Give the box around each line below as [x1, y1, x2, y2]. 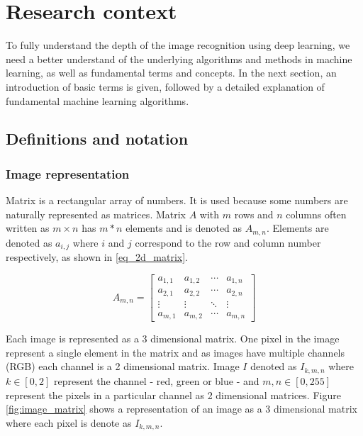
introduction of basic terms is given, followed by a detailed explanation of [6, 79, 325, 94]
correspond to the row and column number [135, 235, 321, 250]
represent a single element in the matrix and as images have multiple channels [6, 345, 345, 359]
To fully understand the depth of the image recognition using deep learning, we [6, 38, 350, 52]
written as [6, 220, 50, 235]
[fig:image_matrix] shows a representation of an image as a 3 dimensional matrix [6, 401, 357, 416]
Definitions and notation [6, 128, 189, 150]
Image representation [6, 164, 130, 182]
